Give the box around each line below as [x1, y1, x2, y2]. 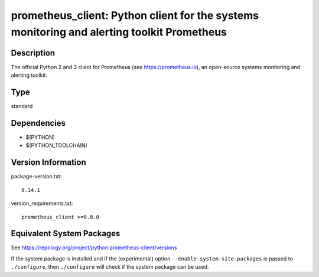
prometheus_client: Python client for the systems [11, 9, 259, 22]
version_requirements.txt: [11, 200, 73, 207]
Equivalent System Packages [11, 229, 121, 239]
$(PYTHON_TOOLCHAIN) [25, 142, 88, 149]
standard [11, 103, 33, 110]
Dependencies [11, 118, 66, 128]
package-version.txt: [11, 173, 62, 180]
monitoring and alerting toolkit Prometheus [11, 25, 227, 38]
